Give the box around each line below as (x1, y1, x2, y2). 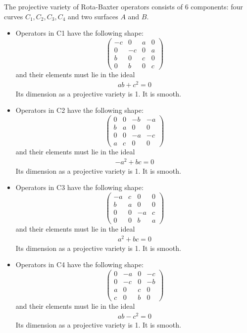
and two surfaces (68, 11, 118, 21)
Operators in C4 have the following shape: (15, 259, 144, 270)
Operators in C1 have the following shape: (15, 28, 144, 38)
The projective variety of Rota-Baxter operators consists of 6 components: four (4, 1, 243, 11)
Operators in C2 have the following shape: (15, 105, 144, 115)
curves (4, 11, 23, 21)
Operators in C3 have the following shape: (15, 182, 144, 192)
